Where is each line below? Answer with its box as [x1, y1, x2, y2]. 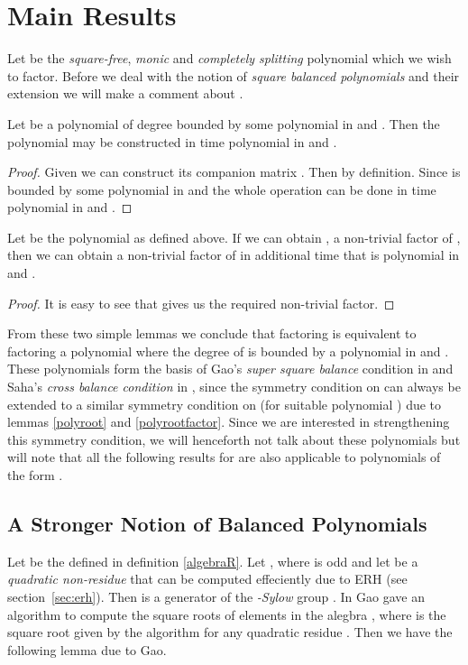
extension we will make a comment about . [7, 84, 243, 103]
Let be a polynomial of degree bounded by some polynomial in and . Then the [7, 114, 440, 133]
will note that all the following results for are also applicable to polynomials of [7, 448, 441, 466]
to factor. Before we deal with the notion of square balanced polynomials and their [7, 66, 460, 85]
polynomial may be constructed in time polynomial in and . [7, 132, 337, 151]
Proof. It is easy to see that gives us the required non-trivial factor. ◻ [7, 293, 395, 312]
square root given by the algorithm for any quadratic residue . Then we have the [7, 623, 453, 642]
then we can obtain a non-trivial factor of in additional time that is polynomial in [7, 245, 460, 264]
